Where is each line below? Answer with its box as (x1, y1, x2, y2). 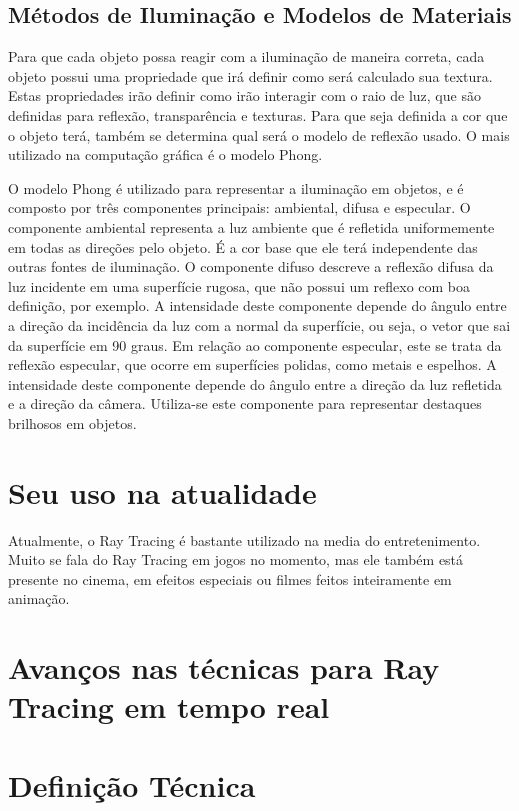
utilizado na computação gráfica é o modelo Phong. (8, 144, 323, 165)
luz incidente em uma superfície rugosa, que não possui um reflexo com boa (8, 275, 471, 296)
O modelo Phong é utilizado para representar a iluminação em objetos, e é (8, 177, 464, 198)
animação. (8, 588, 70, 609)
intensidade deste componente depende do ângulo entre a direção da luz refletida (8, 373, 502, 394)
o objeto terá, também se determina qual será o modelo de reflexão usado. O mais (8, 124, 510, 145)
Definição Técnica (8, 764, 256, 805)
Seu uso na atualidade (8, 471, 317, 512)
